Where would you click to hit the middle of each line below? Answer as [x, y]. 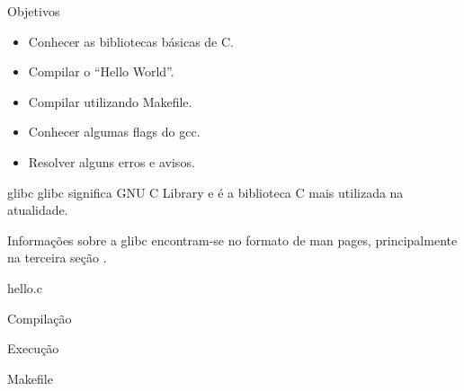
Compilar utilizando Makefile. [110, 101]
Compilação [40, 318]
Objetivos [34, 11]
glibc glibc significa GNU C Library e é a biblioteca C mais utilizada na [205, 192]
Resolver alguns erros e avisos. [112, 161]
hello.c [25, 287]
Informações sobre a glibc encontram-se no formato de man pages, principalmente [232, 240]
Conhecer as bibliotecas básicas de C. [131, 41]
